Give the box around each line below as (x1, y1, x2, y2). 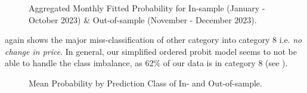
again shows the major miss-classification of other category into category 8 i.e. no (5, 33, 302, 46)
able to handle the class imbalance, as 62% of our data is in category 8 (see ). (5, 57, 288, 69)
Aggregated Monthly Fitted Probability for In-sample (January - (29, 2, 265, 14)
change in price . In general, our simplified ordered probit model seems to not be (5, 45, 297, 57)
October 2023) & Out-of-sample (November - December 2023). (29, 13, 257, 26)
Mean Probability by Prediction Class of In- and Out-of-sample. (29, 76, 262, 89)
